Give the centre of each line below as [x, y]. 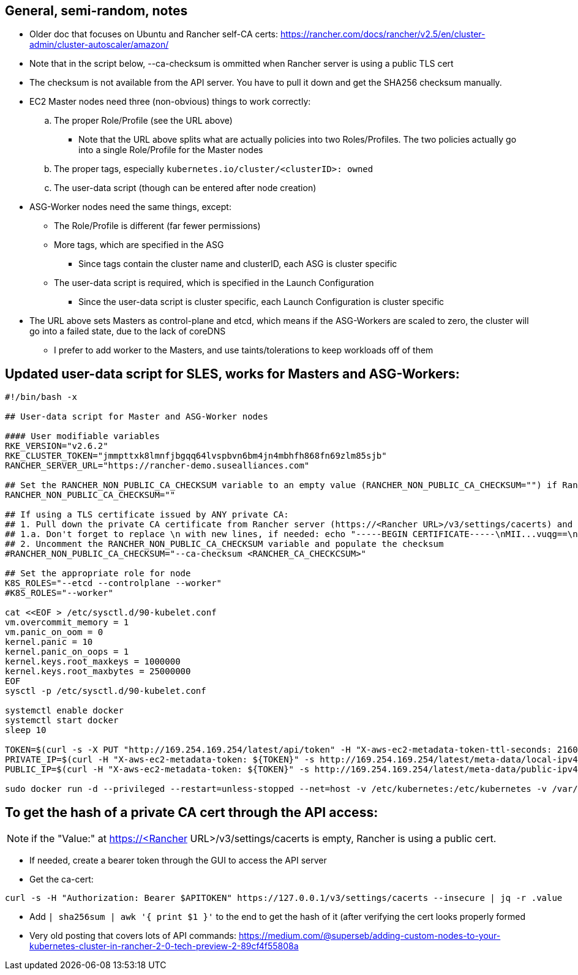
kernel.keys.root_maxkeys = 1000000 [93, 662]
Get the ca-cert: [62, 879]
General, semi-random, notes [96, 11]
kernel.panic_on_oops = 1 [67, 652]
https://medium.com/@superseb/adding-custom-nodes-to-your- [370, 936]
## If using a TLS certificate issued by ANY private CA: [147, 515]
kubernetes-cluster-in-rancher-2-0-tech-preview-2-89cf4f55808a [164, 946]
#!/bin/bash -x [41, 397]
